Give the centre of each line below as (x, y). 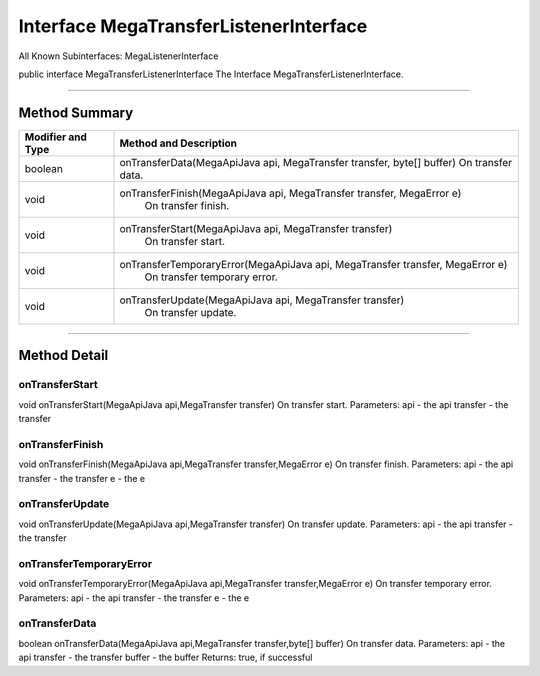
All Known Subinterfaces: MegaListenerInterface (118, 56)
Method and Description (178, 143)
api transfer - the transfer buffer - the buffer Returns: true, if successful (165, 657)
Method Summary (76, 112)
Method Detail (63, 355)
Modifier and (55, 137)
